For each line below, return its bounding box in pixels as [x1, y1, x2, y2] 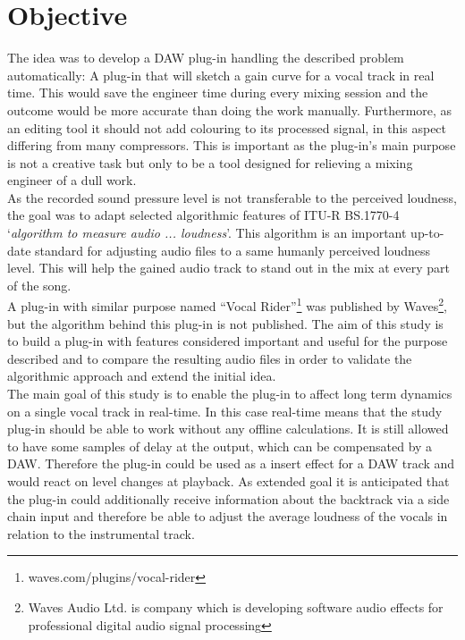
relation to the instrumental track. [7, 524, 195, 543]
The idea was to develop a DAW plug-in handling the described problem [7, 48, 404, 67]
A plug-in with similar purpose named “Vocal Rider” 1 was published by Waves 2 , [7, 294, 447, 316]
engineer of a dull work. [7, 171, 137, 189]
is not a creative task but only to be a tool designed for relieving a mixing [7, 153, 413, 172]
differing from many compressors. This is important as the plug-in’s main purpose [7, 136, 456, 155]
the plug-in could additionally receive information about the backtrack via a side [7, 489, 450, 508]
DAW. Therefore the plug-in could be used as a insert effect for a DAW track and [7, 454, 455, 473]
